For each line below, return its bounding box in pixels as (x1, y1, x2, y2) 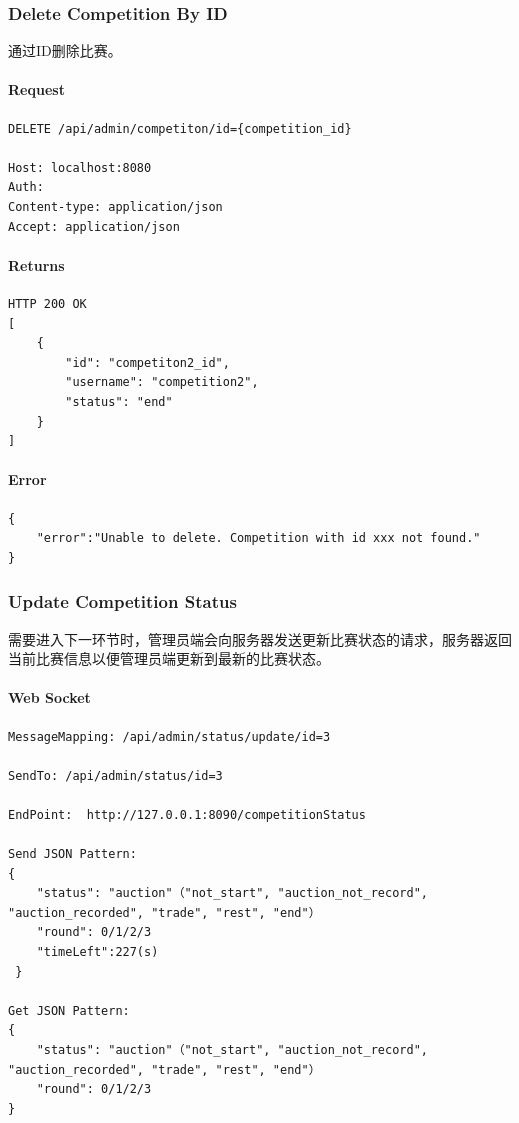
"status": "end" (65, 394, 173, 409)
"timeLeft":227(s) (36, 945, 159, 960)
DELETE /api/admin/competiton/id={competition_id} (8, 121, 352, 136)
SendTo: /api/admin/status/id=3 (8, 768, 223, 783)
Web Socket (8, 687, 91, 708)
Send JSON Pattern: (8, 847, 137, 862)
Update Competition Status (8, 589, 237, 614)
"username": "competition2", (65, 375, 259, 390)
